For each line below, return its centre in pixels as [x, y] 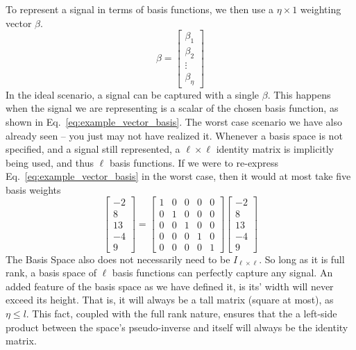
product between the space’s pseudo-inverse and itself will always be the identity [177, 327]
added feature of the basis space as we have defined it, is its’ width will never [170, 286]
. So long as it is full [302, 259]
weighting [321, 9]
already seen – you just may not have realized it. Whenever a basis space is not [174, 135]
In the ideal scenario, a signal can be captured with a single [133, 94]
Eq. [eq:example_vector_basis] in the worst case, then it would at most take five [178, 176]
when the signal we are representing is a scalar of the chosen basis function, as [172, 108]
